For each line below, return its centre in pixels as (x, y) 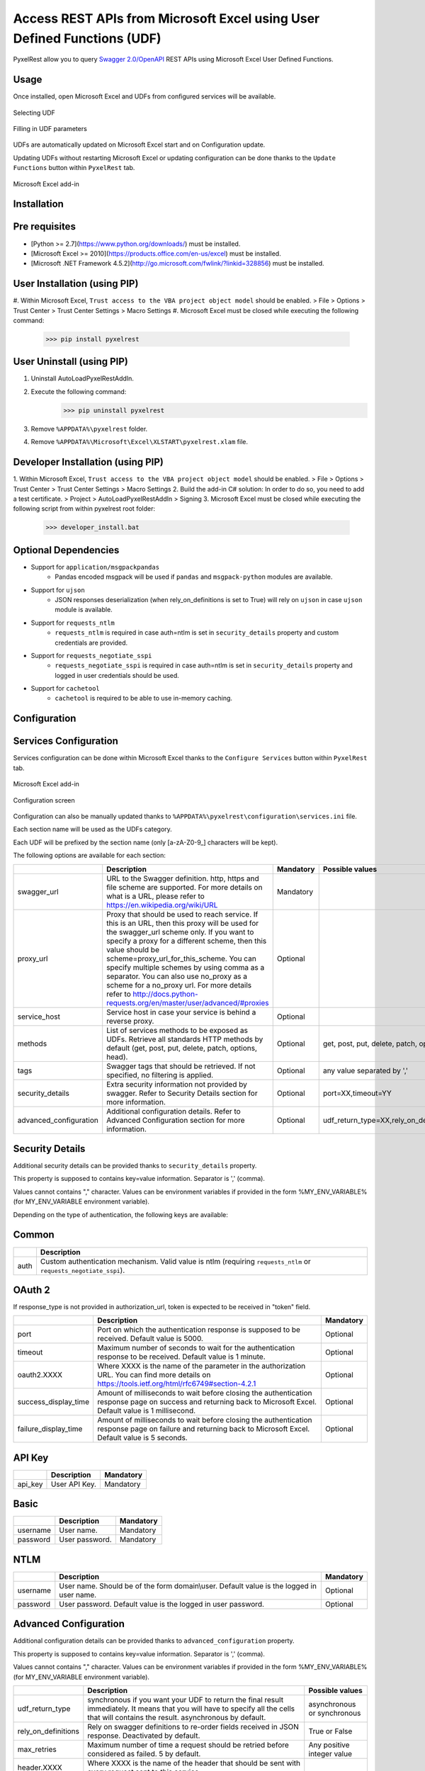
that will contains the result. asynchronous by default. (177, 1718)
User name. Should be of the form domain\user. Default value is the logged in (188, 1585)
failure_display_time (50, 1429)
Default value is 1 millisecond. (146, 1411)
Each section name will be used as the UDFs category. (93, 830)
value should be (133, 949)
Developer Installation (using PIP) (89, 462)
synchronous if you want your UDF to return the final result (185, 1700)
